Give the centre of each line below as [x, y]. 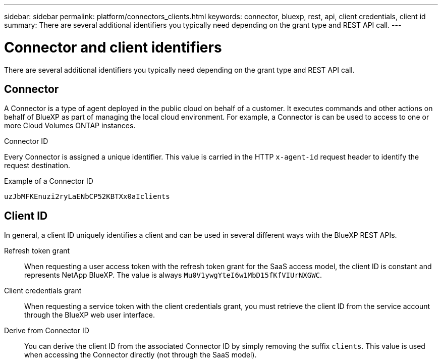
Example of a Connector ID [49, 181]
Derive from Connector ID [47, 331]
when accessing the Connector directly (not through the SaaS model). [141, 355]
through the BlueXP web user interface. [90, 315]
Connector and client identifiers [113, 47]
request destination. [37, 166]
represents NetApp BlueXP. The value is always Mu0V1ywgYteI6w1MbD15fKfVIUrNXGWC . [173, 275]
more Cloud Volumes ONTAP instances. [70, 126]
